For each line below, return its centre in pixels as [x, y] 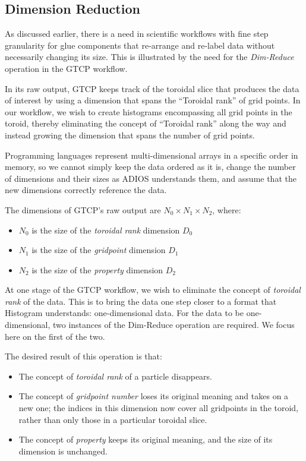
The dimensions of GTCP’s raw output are [83, 209]
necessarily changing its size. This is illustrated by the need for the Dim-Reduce [149, 57]
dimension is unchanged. [63, 451]
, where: [227, 209]
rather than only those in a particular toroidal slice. [113, 419]
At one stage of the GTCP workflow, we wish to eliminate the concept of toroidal [153, 290]
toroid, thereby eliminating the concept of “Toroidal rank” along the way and [146, 123]
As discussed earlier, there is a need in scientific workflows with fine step [137, 34]
